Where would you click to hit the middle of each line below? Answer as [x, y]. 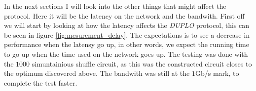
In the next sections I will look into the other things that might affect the [115, 6]
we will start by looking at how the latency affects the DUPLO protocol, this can [127, 25]
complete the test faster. [41, 82]
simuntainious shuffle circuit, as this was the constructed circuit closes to [142, 63]
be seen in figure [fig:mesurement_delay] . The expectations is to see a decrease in [127, 34]
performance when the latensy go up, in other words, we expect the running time [127, 44]
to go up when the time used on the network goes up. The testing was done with [126, 54]
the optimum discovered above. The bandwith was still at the [97, 73]
